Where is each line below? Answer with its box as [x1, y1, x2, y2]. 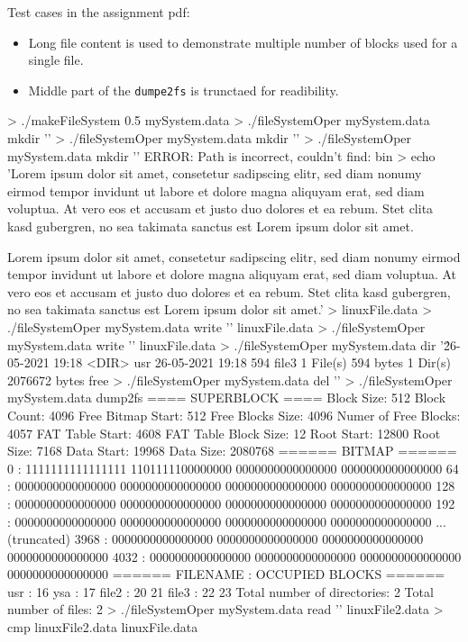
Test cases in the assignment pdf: [7, 3, 190, 21]
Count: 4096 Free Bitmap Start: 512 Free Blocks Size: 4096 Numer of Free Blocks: [7, 405, 461, 424]
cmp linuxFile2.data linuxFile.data [7, 618, 198, 637]
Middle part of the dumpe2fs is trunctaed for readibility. [28, 80, 339, 99]
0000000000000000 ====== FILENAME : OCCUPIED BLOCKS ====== [7, 565, 445, 583]
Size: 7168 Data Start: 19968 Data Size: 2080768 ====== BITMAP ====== [7, 441, 457, 460]
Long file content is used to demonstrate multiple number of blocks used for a [28, 32, 458, 51]
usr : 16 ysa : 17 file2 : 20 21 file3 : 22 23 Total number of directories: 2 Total [7, 582, 434, 601]
